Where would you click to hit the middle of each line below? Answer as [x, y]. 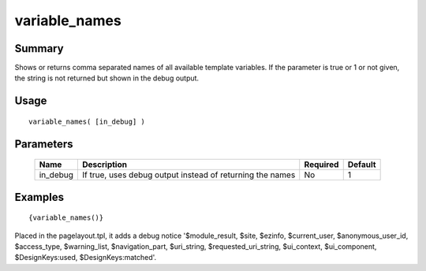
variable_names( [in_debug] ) [87, 121]
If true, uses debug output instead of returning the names [189, 175]
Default [362, 165]
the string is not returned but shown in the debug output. [107, 78]
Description [105, 165]
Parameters [44, 144]
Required [321, 165]
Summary [39, 48]
